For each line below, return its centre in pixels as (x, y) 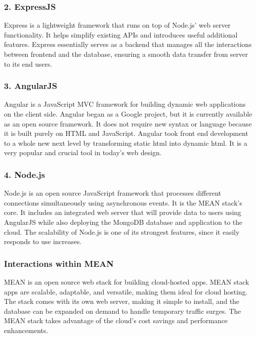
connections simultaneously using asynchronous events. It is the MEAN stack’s (123, 202)
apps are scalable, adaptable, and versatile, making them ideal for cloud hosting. (126, 291)
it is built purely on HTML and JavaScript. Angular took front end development (126, 133)
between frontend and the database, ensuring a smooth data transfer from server (126, 54)
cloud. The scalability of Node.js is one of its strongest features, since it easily (122, 232)
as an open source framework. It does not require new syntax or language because (128, 123)
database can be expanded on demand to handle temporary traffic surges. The (123, 311)
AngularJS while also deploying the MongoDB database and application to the (123, 222)
